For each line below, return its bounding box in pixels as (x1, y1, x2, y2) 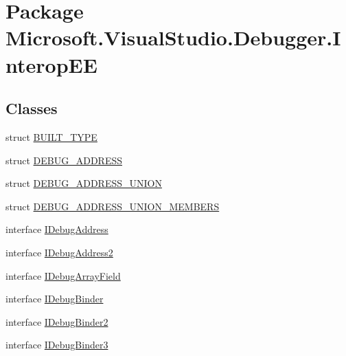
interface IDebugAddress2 (5, 245, 113, 259)
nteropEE (5, 50, 97, 78)
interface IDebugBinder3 (5, 337, 108, 352)
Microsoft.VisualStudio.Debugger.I (5, 23, 341, 52)
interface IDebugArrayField (5, 268, 121, 282)
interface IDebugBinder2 (5, 314, 108, 329)
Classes (5, 98, 58, 119)
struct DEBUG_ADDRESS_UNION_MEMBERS (5, 199, 220, 213)
